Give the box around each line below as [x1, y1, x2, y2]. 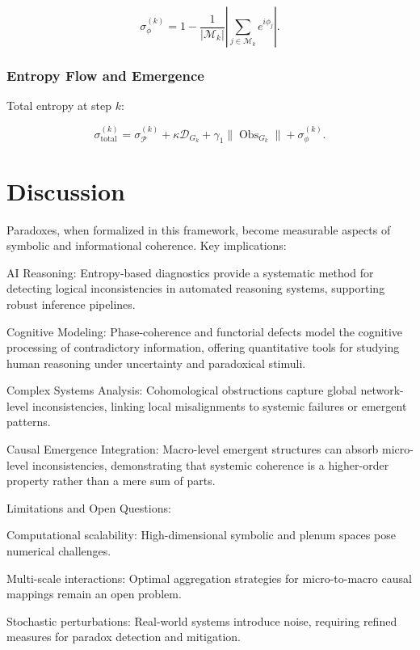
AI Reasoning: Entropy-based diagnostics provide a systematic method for [6, 264, 374, 281]
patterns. [6, 413, 51, 430]
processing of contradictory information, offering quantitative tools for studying [6, 339, 400, 356]
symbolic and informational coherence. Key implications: [6, 237, 287, 254]
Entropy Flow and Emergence [6, 65, 204, 85]
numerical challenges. [6, 542, 111, 559]
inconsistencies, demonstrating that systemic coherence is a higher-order [31, 456, 389, 473]
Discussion [6, 174, 125, 207]
